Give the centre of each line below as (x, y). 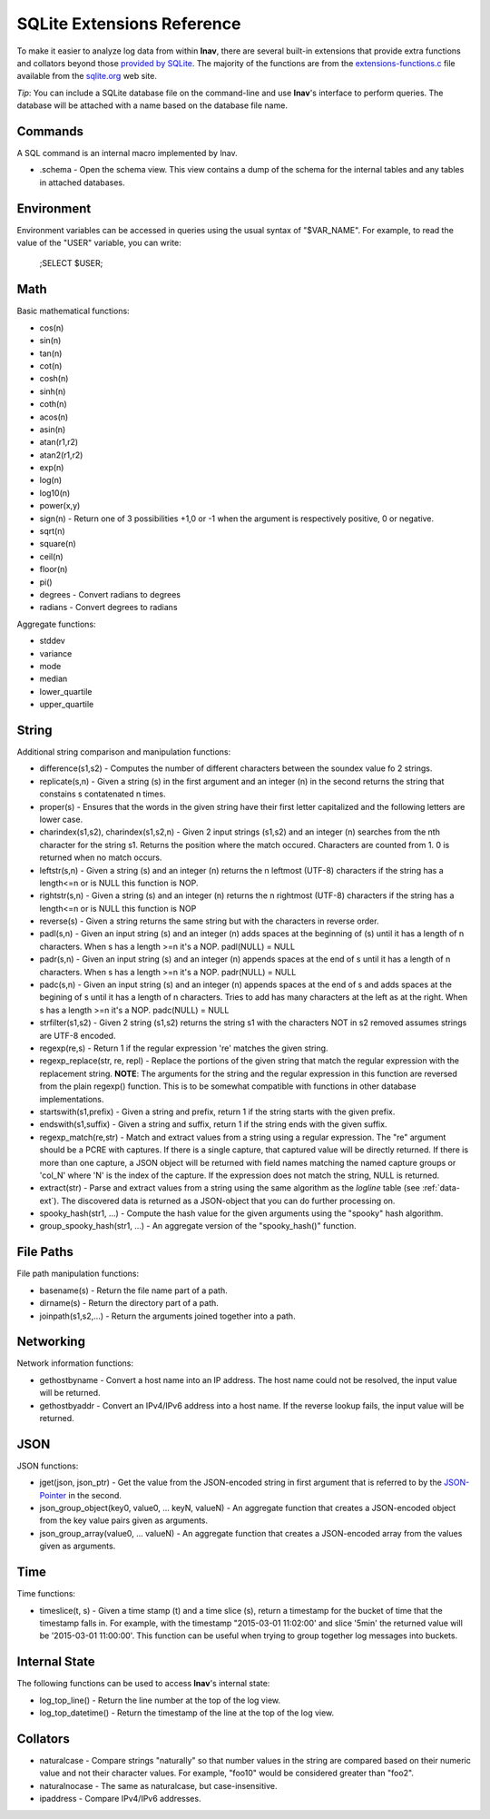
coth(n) (53, 404)
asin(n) (53, 429)
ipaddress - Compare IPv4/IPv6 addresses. (120, 1799)
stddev (52, 641)
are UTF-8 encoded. (78, 1035)
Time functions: (46, 1594)
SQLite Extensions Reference (129, 24)
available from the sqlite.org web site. (87, 76)
